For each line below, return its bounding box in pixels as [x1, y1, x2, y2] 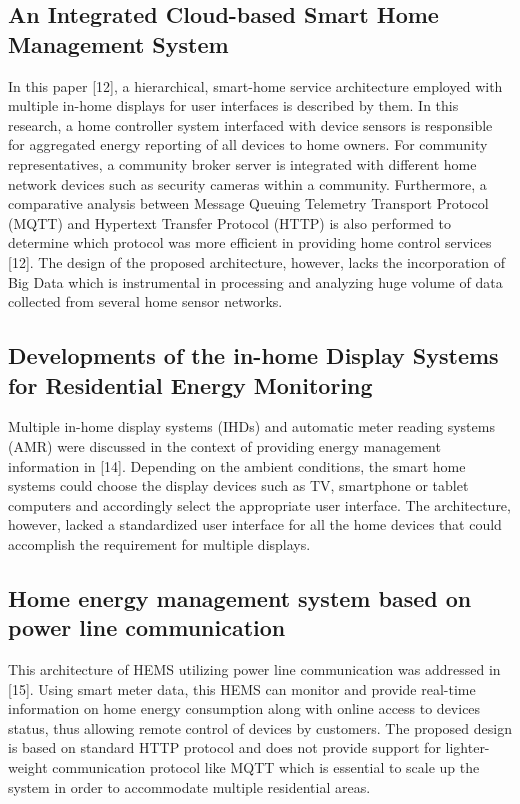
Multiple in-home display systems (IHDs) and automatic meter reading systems [8, 416, 495, 437]
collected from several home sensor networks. [8, 291, 283, 312]
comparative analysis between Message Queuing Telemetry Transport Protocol [8, 193, 489, 214]
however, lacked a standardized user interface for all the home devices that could [8, 514, 502, 535]
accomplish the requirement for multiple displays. [8, 533, 311, 554]
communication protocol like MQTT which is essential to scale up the [52, 757, 480, 778]
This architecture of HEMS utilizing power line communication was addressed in [8, 659, 501, 680]
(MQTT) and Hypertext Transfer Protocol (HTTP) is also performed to [8, 212, 452, 233]
